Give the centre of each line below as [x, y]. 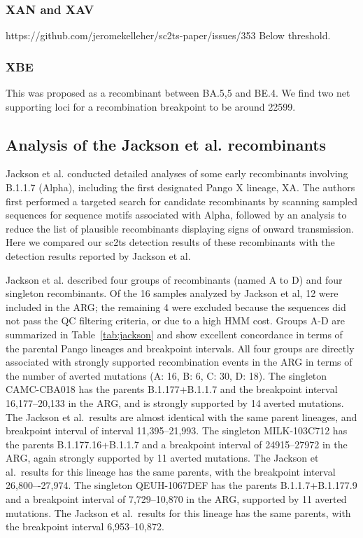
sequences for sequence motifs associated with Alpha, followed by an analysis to [176, 215]
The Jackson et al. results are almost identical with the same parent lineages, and [181, 416]
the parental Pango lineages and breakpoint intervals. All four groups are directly [180, 348]
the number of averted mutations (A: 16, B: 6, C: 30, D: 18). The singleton [166, 375]
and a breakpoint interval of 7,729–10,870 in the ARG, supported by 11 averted [176, 499]
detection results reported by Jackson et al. [98, 255]
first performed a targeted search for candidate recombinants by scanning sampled [182, 201]
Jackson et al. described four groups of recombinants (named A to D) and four [174, 279]
